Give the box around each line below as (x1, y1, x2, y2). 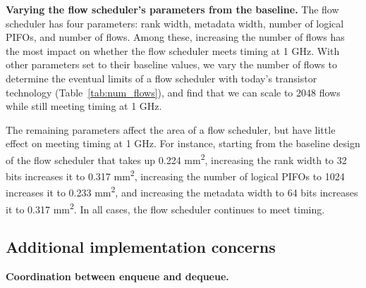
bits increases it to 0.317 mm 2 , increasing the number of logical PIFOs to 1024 (6, 167, 345, 183)
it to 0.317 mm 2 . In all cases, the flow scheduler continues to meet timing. (6, 199, 325, 216)
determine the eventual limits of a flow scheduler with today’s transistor (6, 70, 317, 85)
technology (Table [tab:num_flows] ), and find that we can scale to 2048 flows (6, 84, 341, 99)
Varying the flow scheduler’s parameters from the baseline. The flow (6, 2, 339, 16)
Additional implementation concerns (6, 236, 276, 258)
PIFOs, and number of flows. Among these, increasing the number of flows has (6, 30, 345, 44)
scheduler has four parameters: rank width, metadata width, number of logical (6, 15, 344, 30)
